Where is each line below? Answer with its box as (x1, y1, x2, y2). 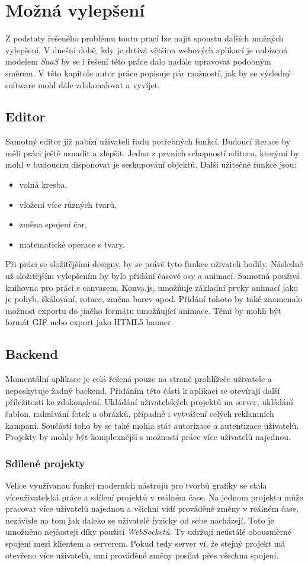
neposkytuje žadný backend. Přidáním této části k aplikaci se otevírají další (5, 384, 280, 396)
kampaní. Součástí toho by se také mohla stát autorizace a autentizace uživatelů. (5, 419, 299, 431)
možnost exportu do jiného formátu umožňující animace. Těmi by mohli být (5, 304, 281, 316)
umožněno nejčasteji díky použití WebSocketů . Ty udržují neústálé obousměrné (5, 525, 291, 538)
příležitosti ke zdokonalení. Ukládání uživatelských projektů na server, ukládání (5, 396, 293, 408)
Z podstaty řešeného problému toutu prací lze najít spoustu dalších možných (5, 32, 284, 44)
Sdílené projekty (5, 455, 85, 470)
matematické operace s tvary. (19, 237, 125, 250)
